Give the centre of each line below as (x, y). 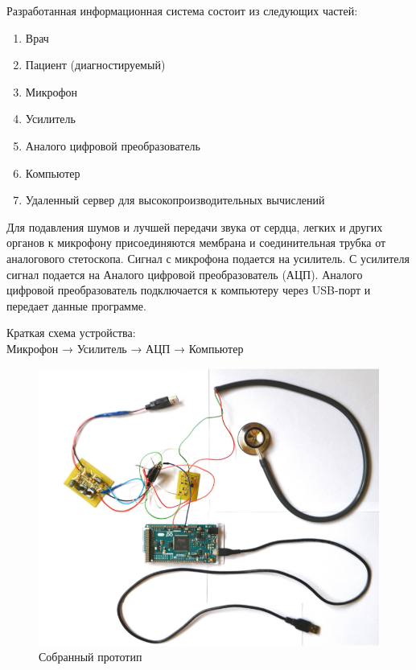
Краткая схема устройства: (71, 333)
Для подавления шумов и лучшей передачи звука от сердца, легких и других (195, 226)
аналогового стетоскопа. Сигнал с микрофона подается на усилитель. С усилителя (208, 258)
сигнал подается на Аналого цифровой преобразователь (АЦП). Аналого (185, 274)
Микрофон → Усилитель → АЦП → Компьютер (125, 348)
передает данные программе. (76, 305)
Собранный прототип (91, 657)
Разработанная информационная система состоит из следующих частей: (182, 10)
